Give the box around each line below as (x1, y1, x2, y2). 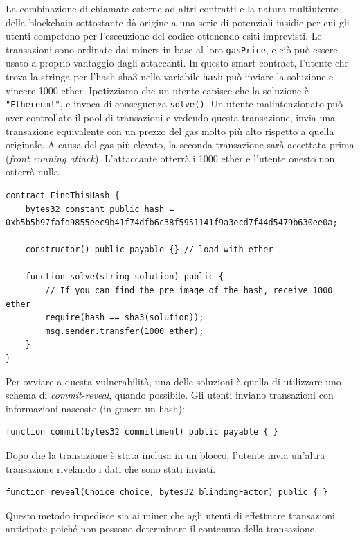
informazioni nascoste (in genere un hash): (6, 401, 185, 415)
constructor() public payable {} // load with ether (25, 245, 273, 255)
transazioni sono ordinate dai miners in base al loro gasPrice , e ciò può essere (6, 42, 338, 56)
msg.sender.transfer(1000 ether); (45, 326, 204, 336)
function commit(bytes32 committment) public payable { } (6, 427, 278, 437)
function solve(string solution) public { (25, 272, 224, 282)
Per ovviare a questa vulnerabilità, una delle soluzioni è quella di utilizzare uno (6, 374, 341, 388)
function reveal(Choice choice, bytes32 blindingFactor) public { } (6, 487, 328, 498)
